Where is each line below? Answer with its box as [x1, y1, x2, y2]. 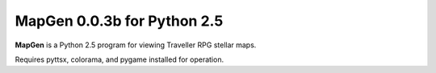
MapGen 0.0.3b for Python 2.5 [15, 12, 224, 30]
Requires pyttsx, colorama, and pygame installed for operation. [15, 55, 224, 64]
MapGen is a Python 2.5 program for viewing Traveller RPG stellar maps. [15, 40, 257, 50]
